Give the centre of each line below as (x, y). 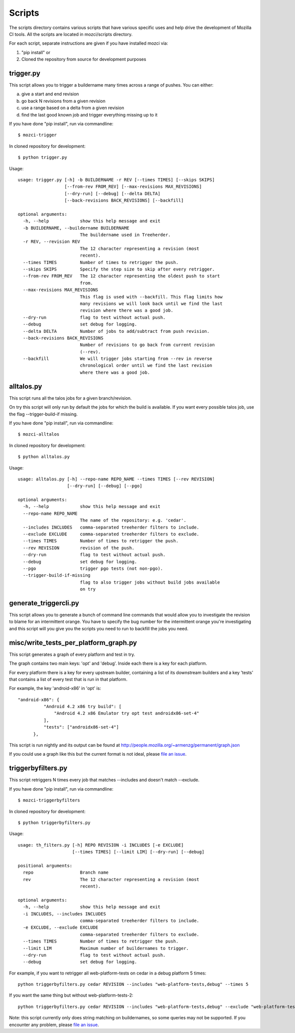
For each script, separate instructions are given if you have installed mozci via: (88, 43)
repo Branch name (66, 872)
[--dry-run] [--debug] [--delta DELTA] (112, 193)
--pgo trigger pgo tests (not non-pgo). (93, 568)
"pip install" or (36, 52)
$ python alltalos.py (44, 457)
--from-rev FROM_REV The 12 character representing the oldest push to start (121, 276)
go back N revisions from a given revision (63, 101)
